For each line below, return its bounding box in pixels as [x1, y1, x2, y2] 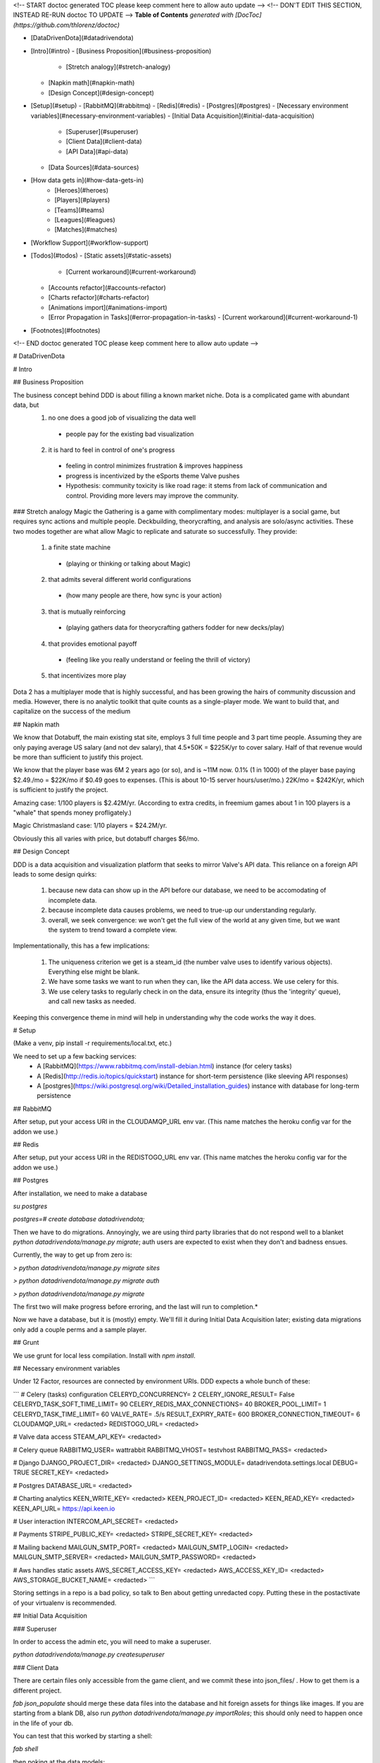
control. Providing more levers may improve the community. [65, 491, 239, 500]
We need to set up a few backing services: [13, 1051, 137, 1061]
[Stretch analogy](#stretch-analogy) [65, 62, 171, 71]
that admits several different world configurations [48, 575, 191, 583]
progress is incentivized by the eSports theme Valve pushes [65, 471, 240, 480]
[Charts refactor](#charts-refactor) [48, 293, 150, 302]
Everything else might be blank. [48, 968, 140, 976]
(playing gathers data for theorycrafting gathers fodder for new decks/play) [65, 623, 285, 632]
